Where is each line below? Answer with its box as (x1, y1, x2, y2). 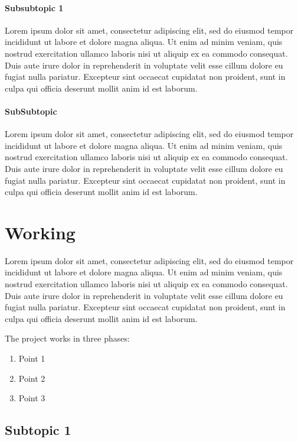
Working (5, 220, 76, 244)
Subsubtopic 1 (5, 1, 64, 14)
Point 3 (18, 392, 45, 404)
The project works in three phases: (5, 332, 130, 344)
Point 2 (18, 372, 45, 384)
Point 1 (18, 352, 45, 364)
